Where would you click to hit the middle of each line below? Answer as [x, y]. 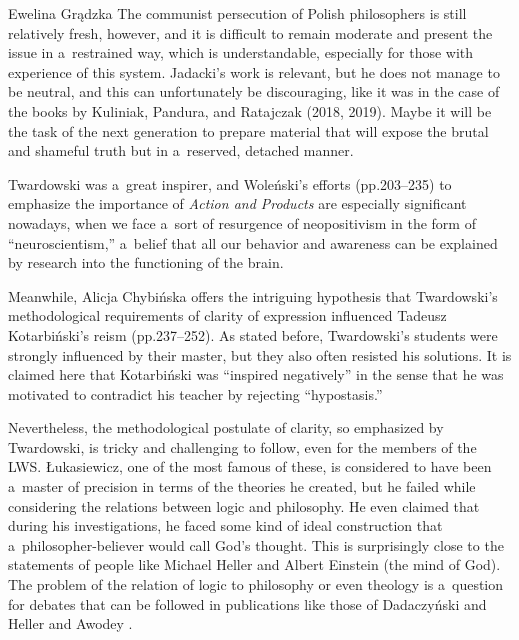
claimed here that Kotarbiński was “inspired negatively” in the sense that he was [256, 374]
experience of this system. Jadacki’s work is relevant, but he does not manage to [254, 71]
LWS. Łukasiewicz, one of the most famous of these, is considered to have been [250, 466]
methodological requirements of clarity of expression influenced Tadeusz [227, 315]
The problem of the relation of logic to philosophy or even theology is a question [256, 584]
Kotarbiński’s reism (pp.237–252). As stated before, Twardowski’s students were [253, 334]
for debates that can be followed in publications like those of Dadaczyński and [247, 603]
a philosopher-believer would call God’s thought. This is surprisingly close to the [256, 544]
